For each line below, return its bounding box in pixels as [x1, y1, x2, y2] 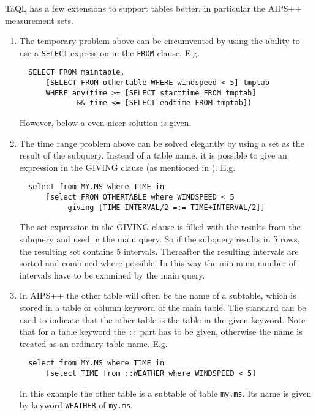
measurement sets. [5, 13, 73, 26]
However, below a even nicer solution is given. [19, 116, 192, 129]
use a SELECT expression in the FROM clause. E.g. [19, 46, 200, 59]
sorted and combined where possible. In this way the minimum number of [19, 256, 296, 269]
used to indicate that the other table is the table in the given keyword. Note [19, 313, 306, 326]
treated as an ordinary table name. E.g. [19, 337, 168, 350]
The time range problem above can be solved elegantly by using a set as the [19, 136, 304, 149]
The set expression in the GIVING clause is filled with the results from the [19, 220, 301, 233]
